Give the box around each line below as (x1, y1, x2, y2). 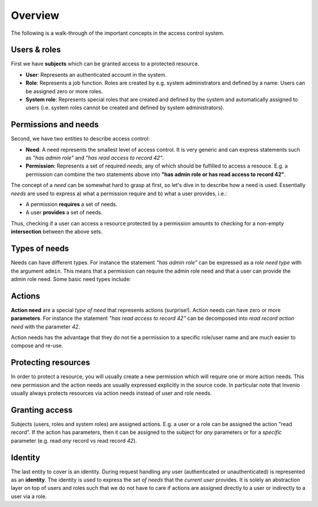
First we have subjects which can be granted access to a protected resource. (11, 60, 200, 67)
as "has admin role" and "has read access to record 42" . (25, 154, 164, 162)
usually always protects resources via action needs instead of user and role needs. (11, 390, 212, 397)
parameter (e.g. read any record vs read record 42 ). (11, 437, 137, 444)
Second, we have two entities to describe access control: (11, 135, 150, 142)
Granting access (11, 405, 73, 415)
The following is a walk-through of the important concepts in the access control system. (11, 30, 225, 37)
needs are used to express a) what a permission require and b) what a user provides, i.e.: (11, 189, 227, 197)
